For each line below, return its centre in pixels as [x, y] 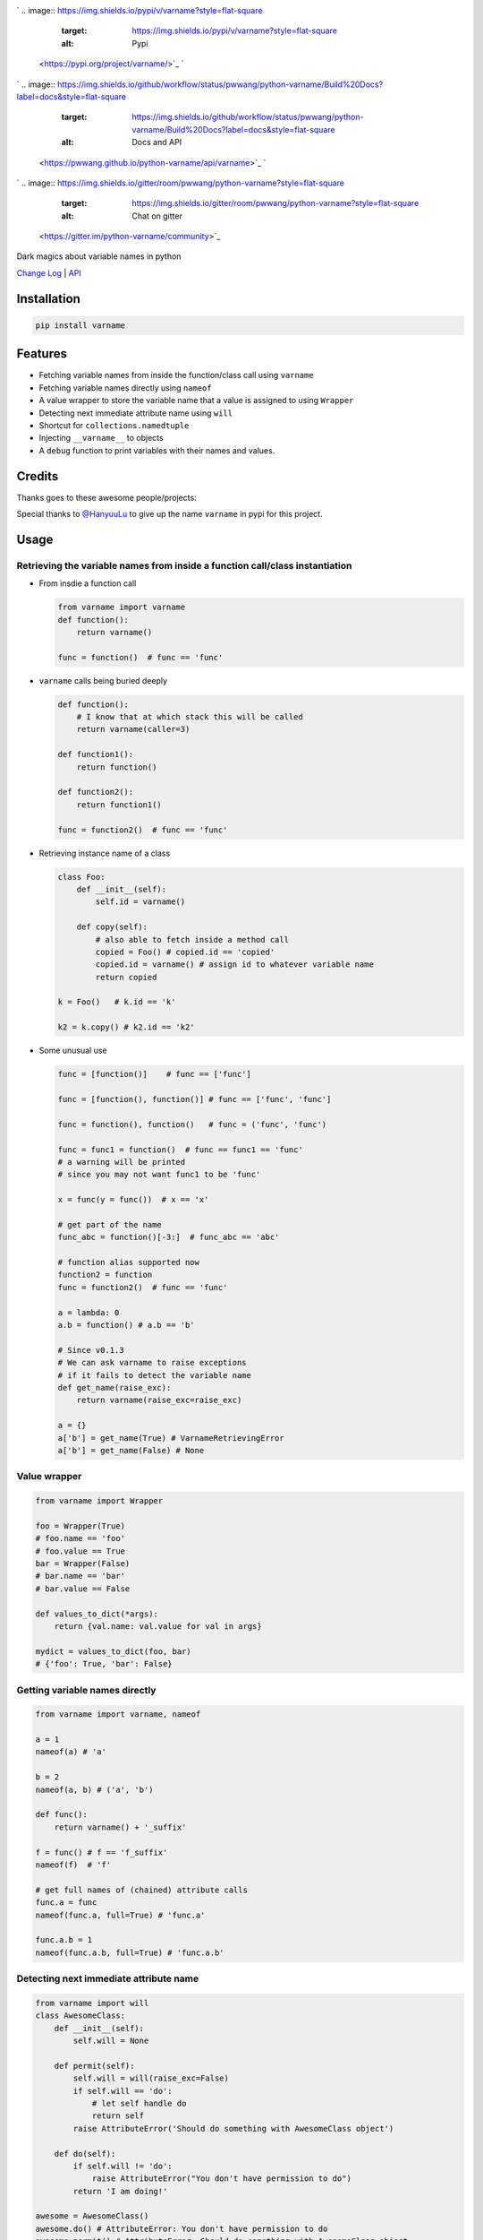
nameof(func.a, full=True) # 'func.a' [120, 1915]
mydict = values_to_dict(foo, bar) [113, 1651]
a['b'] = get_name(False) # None [131, 1450]
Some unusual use [73, 1051]
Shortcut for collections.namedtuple [114, 425]
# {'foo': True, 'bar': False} [104, 1664]
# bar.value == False [83, 1589]
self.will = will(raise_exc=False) [151, 2078]
